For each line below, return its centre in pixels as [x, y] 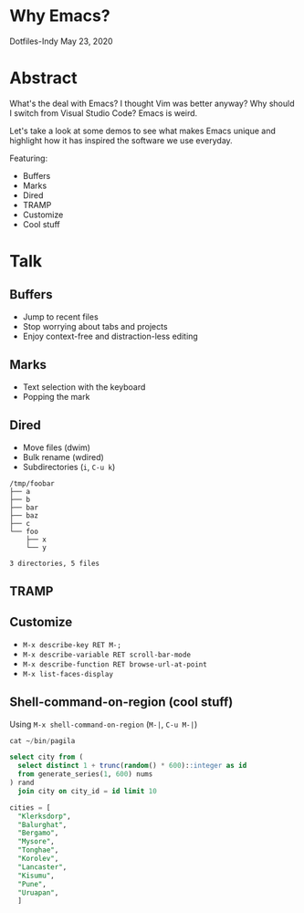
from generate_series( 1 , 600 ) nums [85, 774]
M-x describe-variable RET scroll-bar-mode [107, 655]
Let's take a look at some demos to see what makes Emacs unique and [142, 131]
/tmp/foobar [32, 483]
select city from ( [47, 757]
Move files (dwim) [57, 447]
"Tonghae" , [38, 850]
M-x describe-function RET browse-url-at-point [115, 664]
